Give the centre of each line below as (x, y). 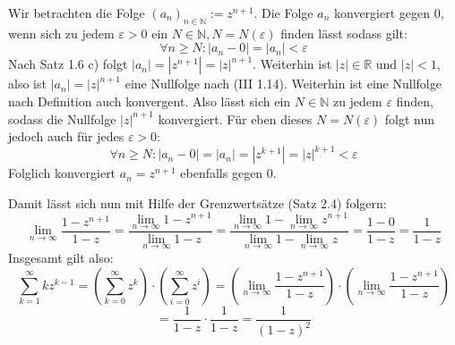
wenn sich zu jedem (61, 33)
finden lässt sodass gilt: (344, 33)
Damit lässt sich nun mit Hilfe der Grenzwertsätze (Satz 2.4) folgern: (197, 202)
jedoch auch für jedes (66, 136)
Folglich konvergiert (62, 173)
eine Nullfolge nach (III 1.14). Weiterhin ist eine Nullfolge (283, 84)
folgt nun (410, 118)
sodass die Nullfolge (62, 118)
